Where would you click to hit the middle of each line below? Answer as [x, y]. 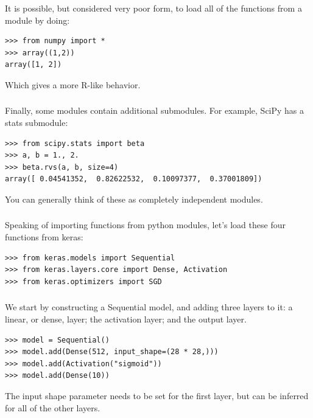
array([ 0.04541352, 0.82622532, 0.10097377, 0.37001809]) [134, 179]
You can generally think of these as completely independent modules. [134, 199]
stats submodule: [37, 122]
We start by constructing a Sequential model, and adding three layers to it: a [149, 307]
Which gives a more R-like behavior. [73, 84]
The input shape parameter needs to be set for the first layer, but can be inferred [157, 395]
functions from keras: [44, 237]
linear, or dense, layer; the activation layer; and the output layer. [126, 319]
